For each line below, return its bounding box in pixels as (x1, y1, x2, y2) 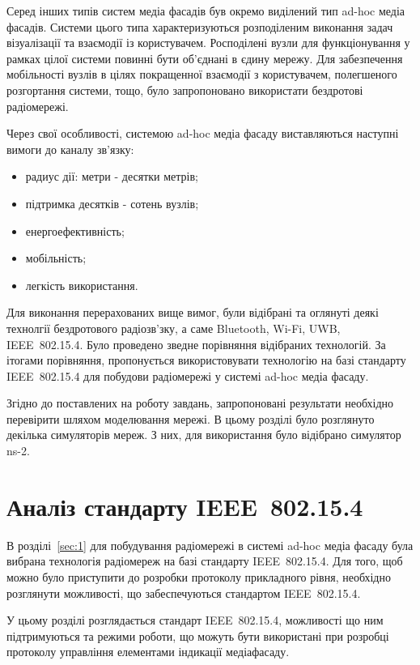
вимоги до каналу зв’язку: (6, 140, 134, 157)
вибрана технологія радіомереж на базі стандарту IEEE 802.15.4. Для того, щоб (6, 552, 403, 569)
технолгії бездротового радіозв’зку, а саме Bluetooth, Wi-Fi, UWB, (6, 319, 341, 336)
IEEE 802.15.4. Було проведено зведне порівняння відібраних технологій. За (6, 335, 386, 352)
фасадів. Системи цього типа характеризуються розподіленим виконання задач (6, 18, 393, 35)
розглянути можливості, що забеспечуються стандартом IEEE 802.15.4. (6, 584, 361, 601)
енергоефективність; (25, 222, 125, 239)
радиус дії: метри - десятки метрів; (25, 168, 198, 185)
